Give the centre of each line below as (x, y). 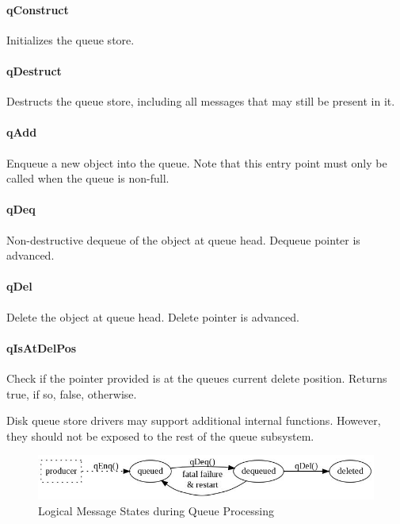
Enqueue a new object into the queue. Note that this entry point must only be (197, 162)
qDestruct (34, 70)
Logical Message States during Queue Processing (156, 511)
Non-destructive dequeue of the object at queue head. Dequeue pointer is (183, 239)
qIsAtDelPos (42, 347)
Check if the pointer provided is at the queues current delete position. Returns (197, 378)
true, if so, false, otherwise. (72, 393)
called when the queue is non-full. (88, 178)
